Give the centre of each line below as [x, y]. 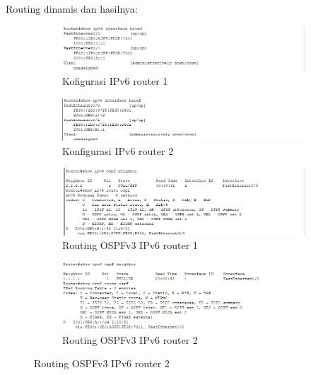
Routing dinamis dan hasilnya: [72, 8]
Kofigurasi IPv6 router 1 [115, 81]
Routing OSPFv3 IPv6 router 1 [130, 245]
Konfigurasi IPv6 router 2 [118, 150]
